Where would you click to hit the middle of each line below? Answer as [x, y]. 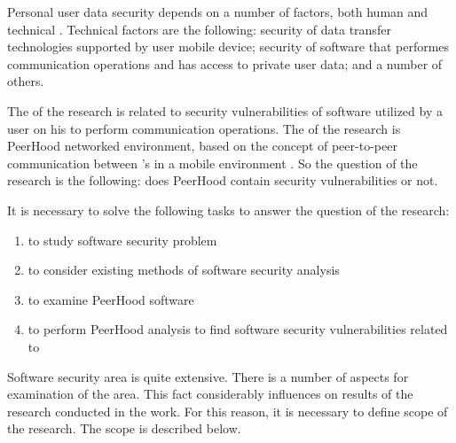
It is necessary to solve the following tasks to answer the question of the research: [228, 210]
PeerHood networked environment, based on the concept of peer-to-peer [202, 146]
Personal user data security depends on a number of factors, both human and [218, 12]
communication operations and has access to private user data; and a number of [225, 63]
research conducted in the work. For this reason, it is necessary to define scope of [228, 411]
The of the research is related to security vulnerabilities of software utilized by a [225, 110]
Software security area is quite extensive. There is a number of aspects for [208, 376]
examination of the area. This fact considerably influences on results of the [210, 394]
